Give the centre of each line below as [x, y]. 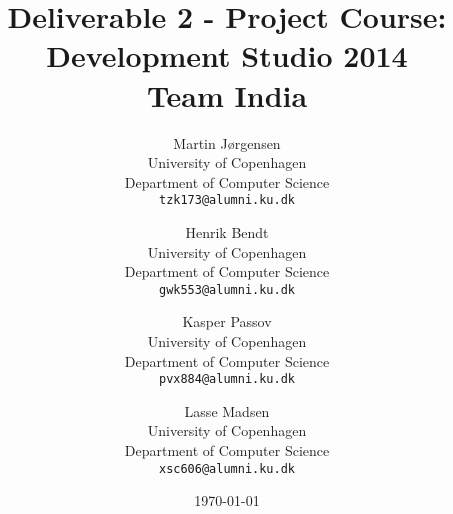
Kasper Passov [227, 321]
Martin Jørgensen [227, 142]
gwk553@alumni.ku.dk [227, 289]
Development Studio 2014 [227, 55]
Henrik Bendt [227, 231]
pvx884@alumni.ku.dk [227, 379]
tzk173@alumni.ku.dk [227, 200]
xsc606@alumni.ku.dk [227, 468]
